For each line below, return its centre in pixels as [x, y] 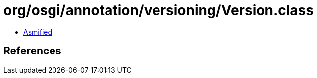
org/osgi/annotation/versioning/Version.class [158, 10]
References [32, 51]
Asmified [38, 32]
